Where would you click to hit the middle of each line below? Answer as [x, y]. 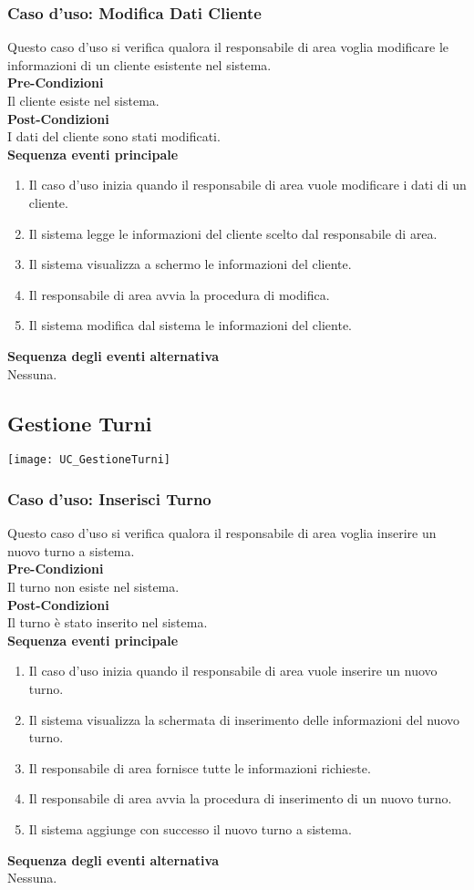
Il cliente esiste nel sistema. [83, 100]
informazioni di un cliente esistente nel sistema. [139, 64]
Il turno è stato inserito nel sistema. [108, 622]
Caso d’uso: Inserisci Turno [109, 498]
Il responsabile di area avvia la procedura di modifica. [179, 294]
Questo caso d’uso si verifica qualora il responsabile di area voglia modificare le [228, 47]
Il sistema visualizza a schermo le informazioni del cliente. [190, 264]
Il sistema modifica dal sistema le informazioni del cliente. [190, 325]
